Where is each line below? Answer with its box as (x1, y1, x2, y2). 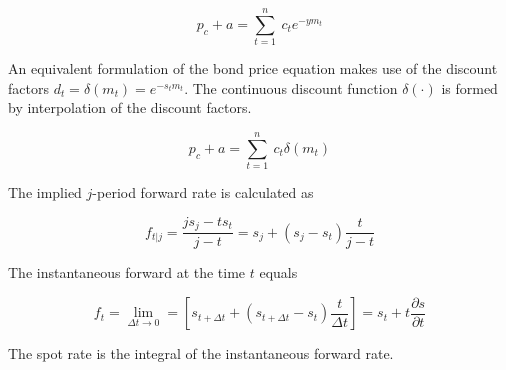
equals (259, 262, 298, 283)
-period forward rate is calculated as (92, 182, 314, 203)
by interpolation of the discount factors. (8, 97, 252, 118)
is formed (441, 77, 498, 98)
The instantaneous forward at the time (8, 262, 246, 283)
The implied (8, 182, 82, 203)
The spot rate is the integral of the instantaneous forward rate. (8, 343, 394, 364)
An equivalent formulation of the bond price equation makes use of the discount (8, 58, 498, 79)
